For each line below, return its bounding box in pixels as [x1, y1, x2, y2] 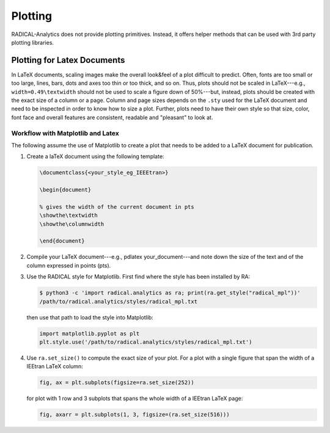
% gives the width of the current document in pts [39, 203, 195, 210]
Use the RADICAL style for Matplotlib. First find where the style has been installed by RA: [26, 273, 251, 280]
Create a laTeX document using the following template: [26, 153, 164, 160]
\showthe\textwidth [39, 212, 98, 219]
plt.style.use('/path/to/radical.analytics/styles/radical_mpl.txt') [39, 338, 252, 345]
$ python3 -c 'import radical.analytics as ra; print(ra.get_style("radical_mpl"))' [39, 289, 301, 296]
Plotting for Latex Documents [11, 55, 125, 65]
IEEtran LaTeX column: [26, 363, 84, 370]
